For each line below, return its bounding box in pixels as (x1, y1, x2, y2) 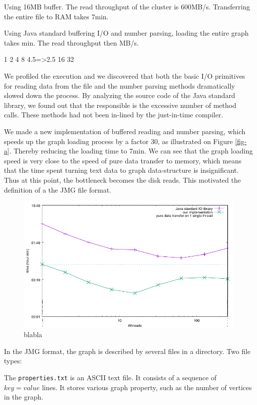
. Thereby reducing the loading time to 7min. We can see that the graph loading (9, 146, 253, 156)
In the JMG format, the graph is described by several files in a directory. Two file (4, 346, 251, 356)
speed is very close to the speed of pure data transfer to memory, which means (4, 155, 242, 165)
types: (4, 355, 22, 366)
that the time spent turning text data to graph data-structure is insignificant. (4, 165, 239, 175)
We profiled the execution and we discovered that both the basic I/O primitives (4, 70, 245, 81)
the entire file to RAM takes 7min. (4, 11, 109, 21)
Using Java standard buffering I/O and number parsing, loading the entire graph (4, 28, 249, 38)
